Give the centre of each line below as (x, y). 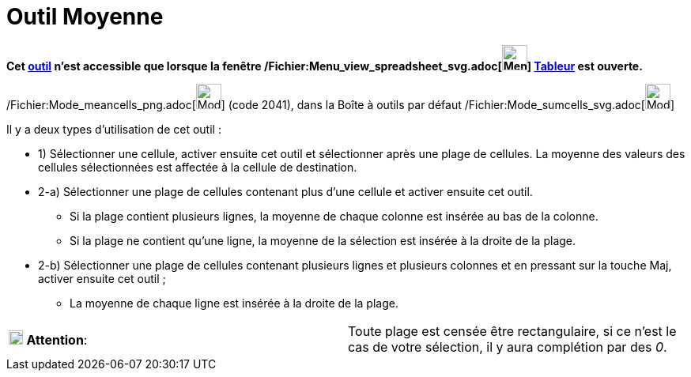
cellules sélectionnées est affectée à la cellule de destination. (198, 167)
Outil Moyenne (85, 17)
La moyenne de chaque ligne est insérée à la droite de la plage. (234, 303)
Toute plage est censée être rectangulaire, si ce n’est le (512, 331)
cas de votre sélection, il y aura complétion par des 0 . (508, 347)
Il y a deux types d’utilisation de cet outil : (114, 129)
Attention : (57, 339)
